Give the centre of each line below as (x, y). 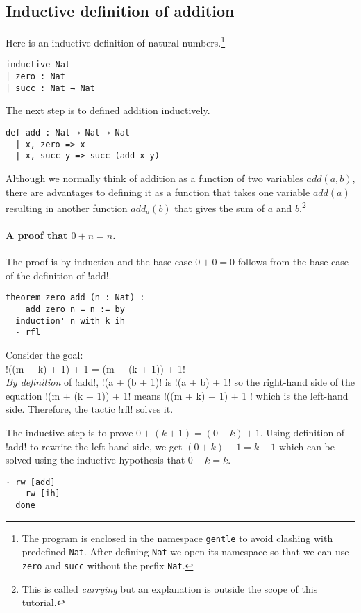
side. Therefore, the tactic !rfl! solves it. (90, 409)
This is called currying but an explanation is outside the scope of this (170, 588)
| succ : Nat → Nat (50, 88)
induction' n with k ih (70, 321)
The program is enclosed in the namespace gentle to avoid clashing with (177, 538)
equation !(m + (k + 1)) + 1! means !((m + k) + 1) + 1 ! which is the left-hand (177, 395)
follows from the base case (293, 262)
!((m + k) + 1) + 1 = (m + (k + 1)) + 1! (95, 368)
